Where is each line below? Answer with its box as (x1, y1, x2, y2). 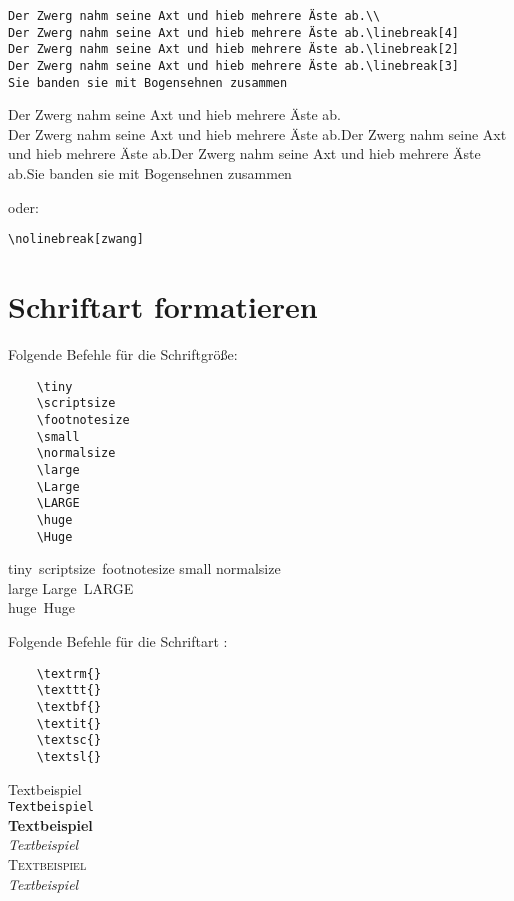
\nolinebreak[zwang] (8, 232, 145, 247)
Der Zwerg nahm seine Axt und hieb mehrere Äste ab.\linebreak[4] (8, 25, 460, 40)
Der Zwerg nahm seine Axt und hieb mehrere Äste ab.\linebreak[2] (8, 42, 460, 57)
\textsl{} (36, 749, 102, 764)
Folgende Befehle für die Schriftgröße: (8, 344, 238, 365)
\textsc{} (36, 733, 102, 748)
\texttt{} (36, 683, 102, 698)
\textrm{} (36, 666, 102, 681)
